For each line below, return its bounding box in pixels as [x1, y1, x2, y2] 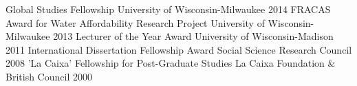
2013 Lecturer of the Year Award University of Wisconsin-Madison [53, 29, 334, 43]
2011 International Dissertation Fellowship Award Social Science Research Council [6, 42, 352, 56]
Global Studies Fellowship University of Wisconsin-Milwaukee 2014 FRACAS [6, 2, 331, 16]
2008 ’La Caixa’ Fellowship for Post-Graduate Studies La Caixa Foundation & [6, 56, 336, 70]
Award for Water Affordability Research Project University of [6, 15, 265, 30]
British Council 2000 [6, 69, 92, 83]
